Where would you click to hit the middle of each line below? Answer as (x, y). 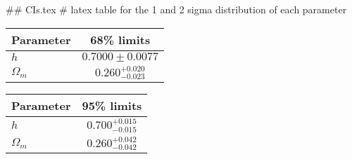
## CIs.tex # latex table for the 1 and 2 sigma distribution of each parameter (176, 9)
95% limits (112, 106)
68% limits (120, 39)
